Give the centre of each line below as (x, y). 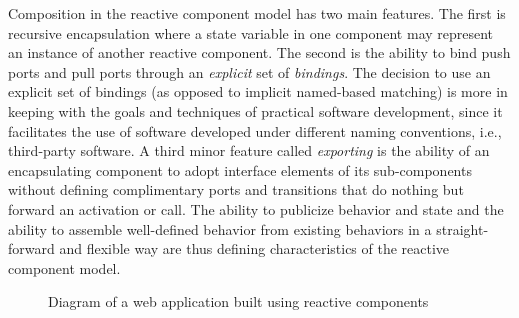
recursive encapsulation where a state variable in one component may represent (251, 32)
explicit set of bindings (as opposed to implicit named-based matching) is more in (258, 91)
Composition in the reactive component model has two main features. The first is (257, 13)
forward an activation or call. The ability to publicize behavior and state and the (256, 208)
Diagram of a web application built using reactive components (238, 301)
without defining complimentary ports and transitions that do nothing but (236, 189)
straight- (462, 228)
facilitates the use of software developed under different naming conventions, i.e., (255, 130)
